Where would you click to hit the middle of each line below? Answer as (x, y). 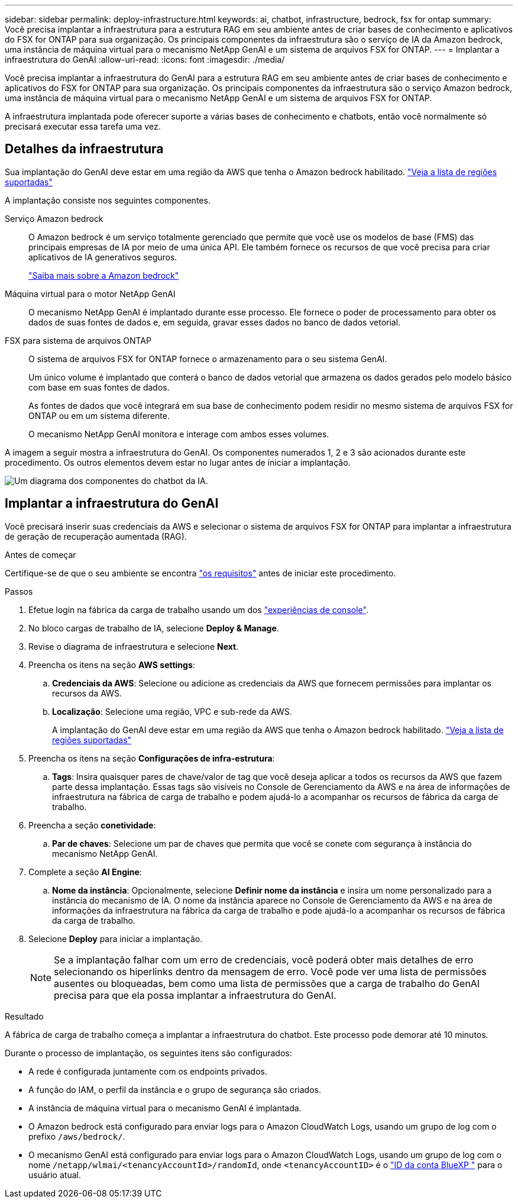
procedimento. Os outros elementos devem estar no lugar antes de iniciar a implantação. (178, 462)
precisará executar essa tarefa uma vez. (83, 126)
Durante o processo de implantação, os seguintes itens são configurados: (148, 1053)
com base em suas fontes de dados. (99, 387)
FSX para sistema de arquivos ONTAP (78, 340)
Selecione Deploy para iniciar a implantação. (116, 938)
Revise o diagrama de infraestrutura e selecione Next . (134, 646)
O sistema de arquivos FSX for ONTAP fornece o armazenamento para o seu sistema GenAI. (208, 359)
